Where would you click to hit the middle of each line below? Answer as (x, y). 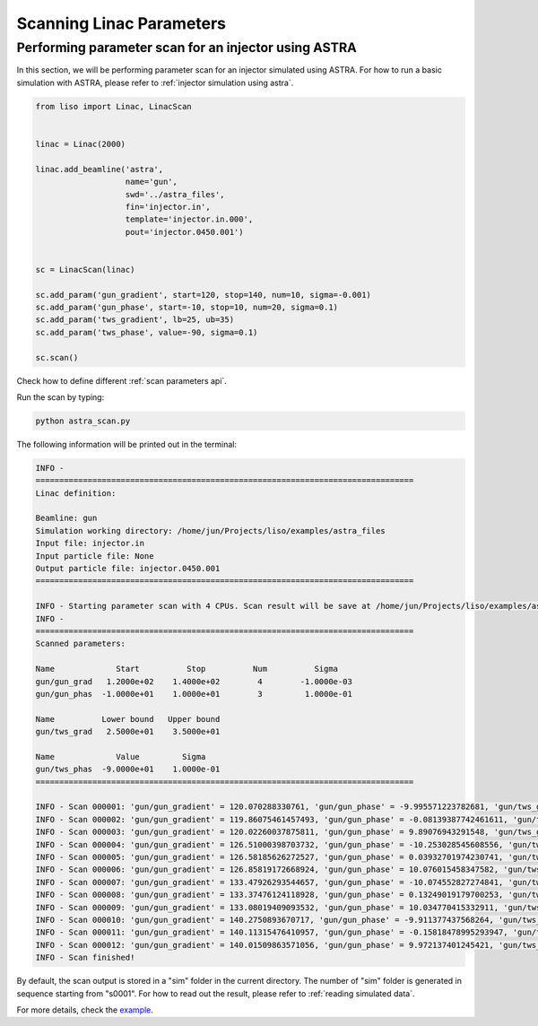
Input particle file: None (95, 556)
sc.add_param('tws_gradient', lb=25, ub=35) (135, 320)
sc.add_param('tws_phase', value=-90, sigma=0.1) (147, 332)
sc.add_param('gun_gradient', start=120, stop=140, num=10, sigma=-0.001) (204, 295)
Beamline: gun (66, 518)
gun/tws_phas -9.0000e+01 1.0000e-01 (128, 769)
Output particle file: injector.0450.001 (128, 569)
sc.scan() (57, 357)
